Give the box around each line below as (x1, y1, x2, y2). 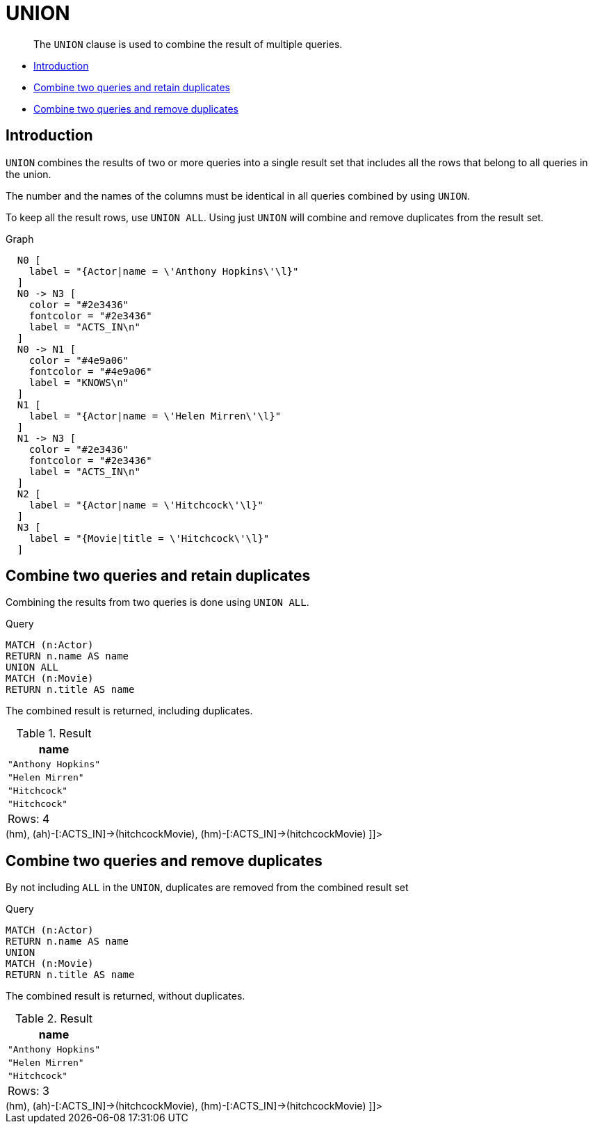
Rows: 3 (8, 1084, 49, 1098)
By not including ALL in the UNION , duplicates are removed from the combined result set (6, 881, 409, 894)
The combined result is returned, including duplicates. (6, 705, 253, 717)
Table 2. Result (15, 1011, 93, 1026)
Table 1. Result (16, 726, 92, 741)
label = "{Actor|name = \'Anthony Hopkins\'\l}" (29, 265, 299, 277)
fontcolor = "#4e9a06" (29, 365, 152, 377)
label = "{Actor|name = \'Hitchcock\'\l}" (29, 499, 263, 511)
